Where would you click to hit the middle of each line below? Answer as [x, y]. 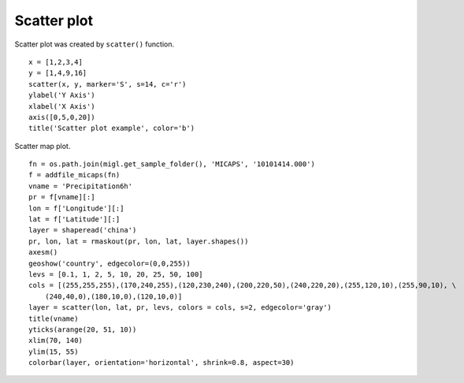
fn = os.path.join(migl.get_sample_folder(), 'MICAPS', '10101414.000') [172, 164]
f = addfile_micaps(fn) [74, 175]
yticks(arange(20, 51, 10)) [83, 329]
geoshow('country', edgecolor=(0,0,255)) [110, 263]
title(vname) [54, 318]
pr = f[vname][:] [62, 197]
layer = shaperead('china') [83, 230]
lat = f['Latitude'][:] [74, 219]
